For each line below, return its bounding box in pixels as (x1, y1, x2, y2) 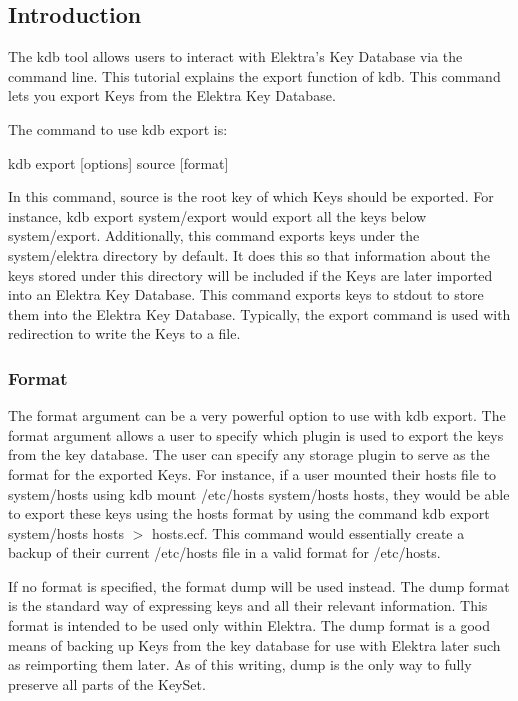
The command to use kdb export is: (8, 118, 228, 139)
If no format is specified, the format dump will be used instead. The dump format (8, 575, 510, 596)
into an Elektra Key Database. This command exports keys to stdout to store (8, 284, 484, 305)
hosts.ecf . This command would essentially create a (151, 522, 465, 543)
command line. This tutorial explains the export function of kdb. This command (8, 65, 501, 86)
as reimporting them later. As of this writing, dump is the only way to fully (8, 654, 472, 675)
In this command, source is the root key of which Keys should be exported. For (8, 186, 494, 207)
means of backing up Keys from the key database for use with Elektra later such (8, 634, 501, 655)
